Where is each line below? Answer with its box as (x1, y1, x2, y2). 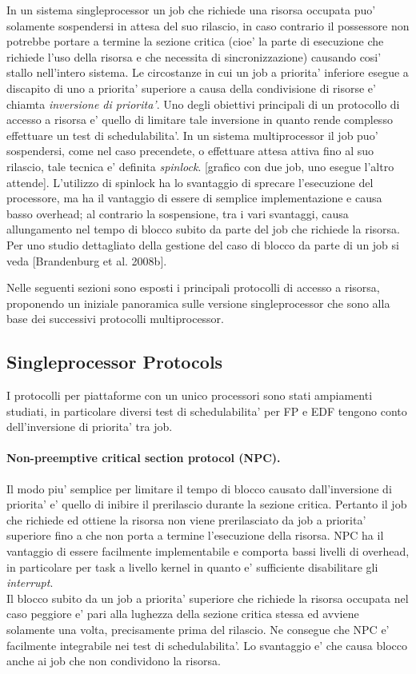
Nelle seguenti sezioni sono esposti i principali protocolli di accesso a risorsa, (6, 279, 380, 296)
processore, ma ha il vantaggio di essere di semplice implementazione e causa (6, 189, 382, 206)
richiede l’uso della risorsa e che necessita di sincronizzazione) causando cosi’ (6, 48, 382, 65)
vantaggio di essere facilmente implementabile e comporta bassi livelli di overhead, (6, 543, 410, 560)
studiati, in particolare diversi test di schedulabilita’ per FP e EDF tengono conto (6, 402, 407, 419)
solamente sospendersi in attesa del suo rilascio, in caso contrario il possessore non (6, 17, 410, 34)
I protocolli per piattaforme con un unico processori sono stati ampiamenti (6, 387, 373, 404)
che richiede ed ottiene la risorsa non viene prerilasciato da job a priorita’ (6, 511, 366, 528)
